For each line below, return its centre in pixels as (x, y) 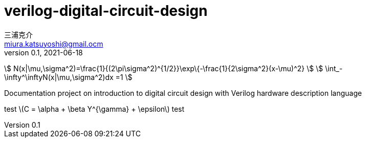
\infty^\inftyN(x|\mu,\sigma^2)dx (59, 77)
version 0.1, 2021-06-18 (44, 52)
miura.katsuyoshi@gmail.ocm (54, 44)
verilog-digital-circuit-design (106, 11)
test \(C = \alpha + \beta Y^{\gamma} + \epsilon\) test (94, 109)
